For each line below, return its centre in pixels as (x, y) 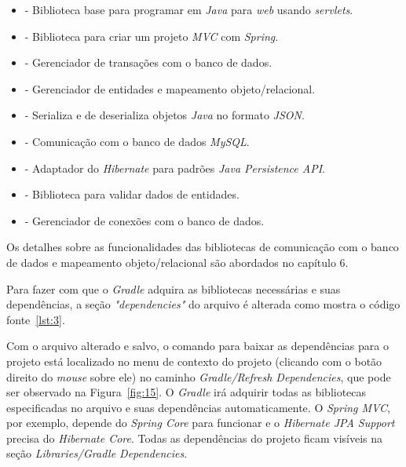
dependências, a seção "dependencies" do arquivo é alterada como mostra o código (203, 304)
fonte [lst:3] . (36, 319)
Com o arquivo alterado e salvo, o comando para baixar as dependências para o (198, 346)
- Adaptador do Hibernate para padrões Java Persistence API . (175, 168)
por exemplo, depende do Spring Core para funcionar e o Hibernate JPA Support (201, 423)
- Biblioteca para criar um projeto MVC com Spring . (152, 36)
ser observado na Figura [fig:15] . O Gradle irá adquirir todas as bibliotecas (187, 392)
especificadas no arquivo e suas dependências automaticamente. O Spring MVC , (198, 407)
